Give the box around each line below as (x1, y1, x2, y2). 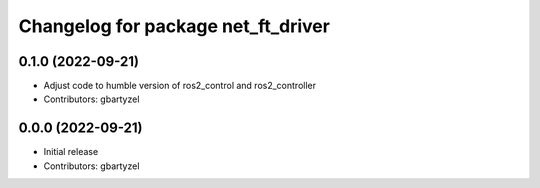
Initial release (43, 146, 99, 158)
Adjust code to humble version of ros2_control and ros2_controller (43, 80, 317, 92)
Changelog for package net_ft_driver (18, 15, 330, 37)
